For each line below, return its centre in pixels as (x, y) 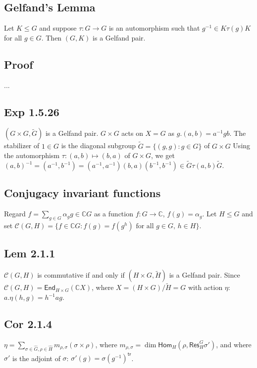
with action (205, 287)
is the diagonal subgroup (99, 145)
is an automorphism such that (154, 28)
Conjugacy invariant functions (82, 193)
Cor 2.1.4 (28, 324)
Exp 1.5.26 (32, 111)
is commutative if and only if (81, 275)
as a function (113, 214)
